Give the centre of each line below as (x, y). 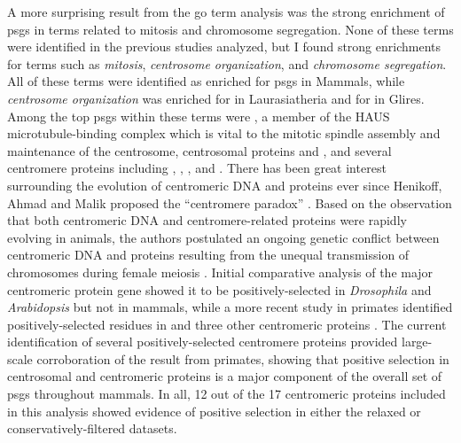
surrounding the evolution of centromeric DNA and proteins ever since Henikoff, (225, 185)
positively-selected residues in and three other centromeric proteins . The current (227, 324)
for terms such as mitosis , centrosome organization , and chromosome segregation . (227, 63)
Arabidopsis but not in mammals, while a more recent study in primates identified (230, 307)
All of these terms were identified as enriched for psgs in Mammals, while (206, 81)
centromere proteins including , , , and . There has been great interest (197, 168)
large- (417, 342)
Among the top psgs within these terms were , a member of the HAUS (199, 116)
